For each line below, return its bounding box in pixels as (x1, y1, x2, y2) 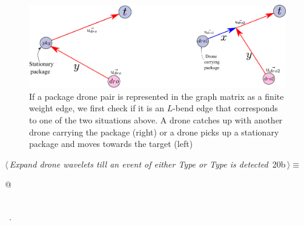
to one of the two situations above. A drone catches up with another (29, 114, 283, 126)
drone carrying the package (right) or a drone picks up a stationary (29, 125, 279, 138)
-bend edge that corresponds (173, 102, 278, 114)
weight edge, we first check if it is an (29, 102, 164, 114)
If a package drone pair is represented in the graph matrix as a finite (29, 90, 284, 102)
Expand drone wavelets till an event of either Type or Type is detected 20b (9, 157, 286, 170)
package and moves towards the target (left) (29, 137, 193, 150)
